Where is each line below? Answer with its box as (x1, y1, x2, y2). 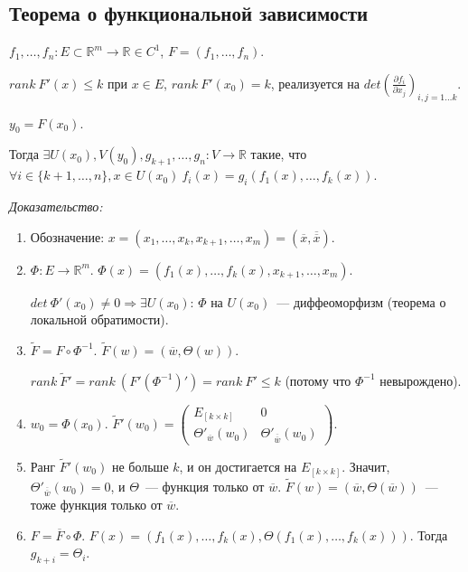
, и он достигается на (179, 456, 297, 475)
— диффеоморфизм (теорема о (276, 292, 446, 311)
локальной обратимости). (30, 310, 169, 329)
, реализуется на (270, 73, 360, 92)
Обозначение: (30, 227, 105, 246)
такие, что (250, 145, 307, 164)
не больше (111, 456, 169, 475)
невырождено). (379, 370, 462, 389)
